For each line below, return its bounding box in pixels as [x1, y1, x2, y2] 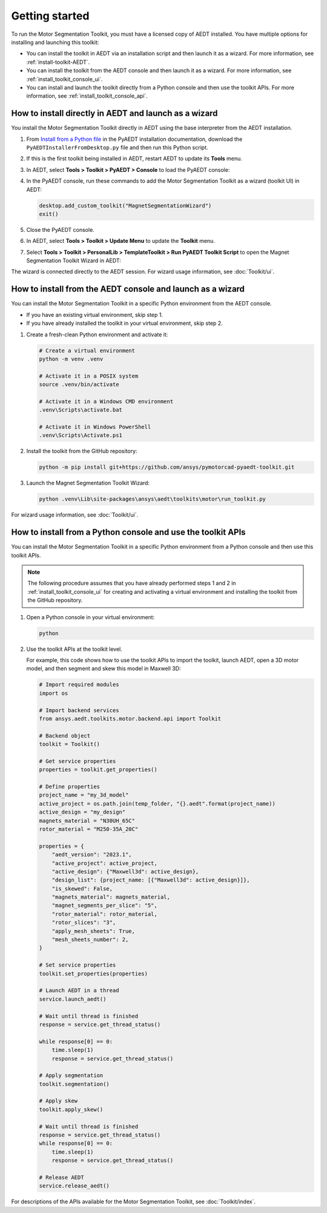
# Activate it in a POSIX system [39, 372, 139, 379]
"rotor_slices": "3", [51, 919, 116, 926]
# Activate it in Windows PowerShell [39, 424, 151, 430]
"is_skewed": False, [51, 885, 113, 892]
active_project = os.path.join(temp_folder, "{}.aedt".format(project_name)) [39, 800, 276, 807]
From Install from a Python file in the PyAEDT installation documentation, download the [26, 135, 243, 143]
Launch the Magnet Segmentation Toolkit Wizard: [26, 480, 150, 487]
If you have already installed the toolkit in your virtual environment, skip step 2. [26, 319, 223, 327]
